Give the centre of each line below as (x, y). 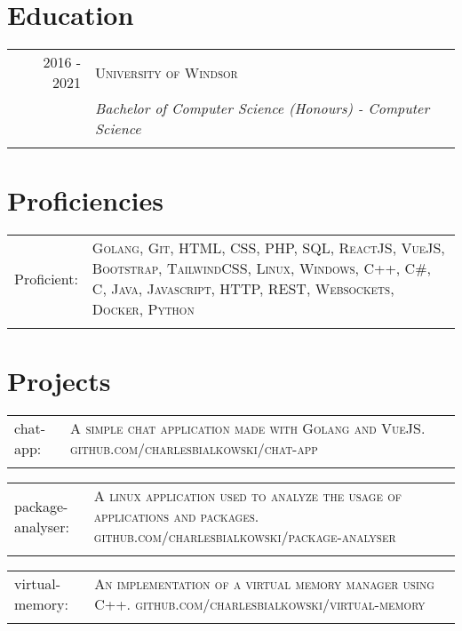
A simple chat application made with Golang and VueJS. (248, 428)
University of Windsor (167, 72)
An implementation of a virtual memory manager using (264, 584)
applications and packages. (176, 516)
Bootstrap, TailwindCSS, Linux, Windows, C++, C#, (261, 268)
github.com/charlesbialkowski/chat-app (194, 449)
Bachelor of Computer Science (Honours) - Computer (263, 108)
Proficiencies (85, 200)
